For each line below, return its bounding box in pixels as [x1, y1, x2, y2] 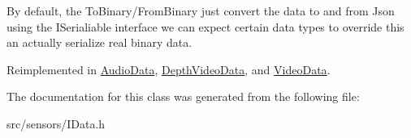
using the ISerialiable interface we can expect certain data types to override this [6, 18, 405, 35]
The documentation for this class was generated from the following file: [6, 88, 360, 105]
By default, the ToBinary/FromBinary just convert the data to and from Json [6, 2, 395, 19]
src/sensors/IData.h [6, 115, 106, 132]
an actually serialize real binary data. [6, 34, 193, 51]
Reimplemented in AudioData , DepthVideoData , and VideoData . [6, 61, 331, 77]
